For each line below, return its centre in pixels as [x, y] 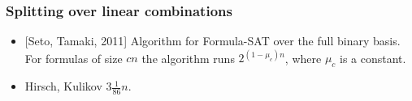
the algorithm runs [188, 58]
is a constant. [373, 58]
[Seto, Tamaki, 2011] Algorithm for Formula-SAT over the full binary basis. [213, 41]
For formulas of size [74, 58]
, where [303, 58]
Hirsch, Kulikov [63, 86]
